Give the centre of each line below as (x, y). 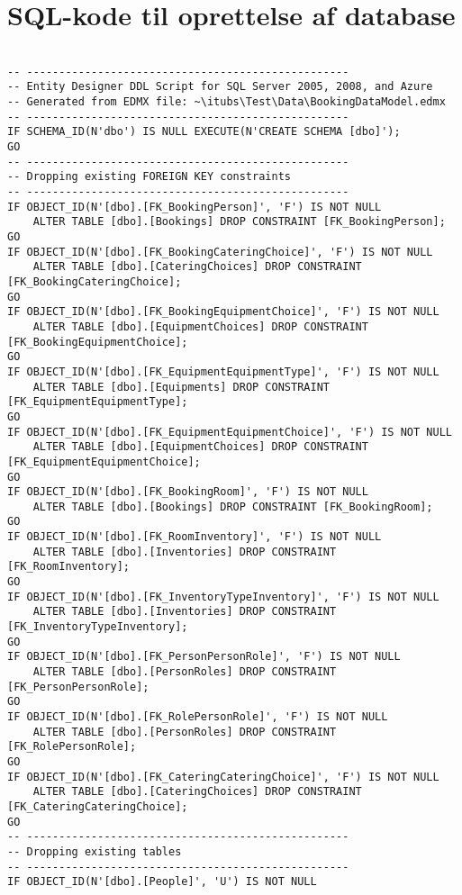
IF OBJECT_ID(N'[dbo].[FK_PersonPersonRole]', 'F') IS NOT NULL (204, 657)
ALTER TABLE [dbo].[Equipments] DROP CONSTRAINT (181, 387)
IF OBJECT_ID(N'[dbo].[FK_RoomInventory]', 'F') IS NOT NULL (195, 537)
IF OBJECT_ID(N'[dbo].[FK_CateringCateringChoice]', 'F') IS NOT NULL (223, 777)
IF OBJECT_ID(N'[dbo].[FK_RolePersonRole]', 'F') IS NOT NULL (198, 717)
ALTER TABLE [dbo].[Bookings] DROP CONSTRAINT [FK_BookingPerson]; (239, 222)
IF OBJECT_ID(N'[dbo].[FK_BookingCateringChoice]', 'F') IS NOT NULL (220, 252)
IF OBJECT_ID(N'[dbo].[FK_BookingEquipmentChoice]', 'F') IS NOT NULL (223, 312)
